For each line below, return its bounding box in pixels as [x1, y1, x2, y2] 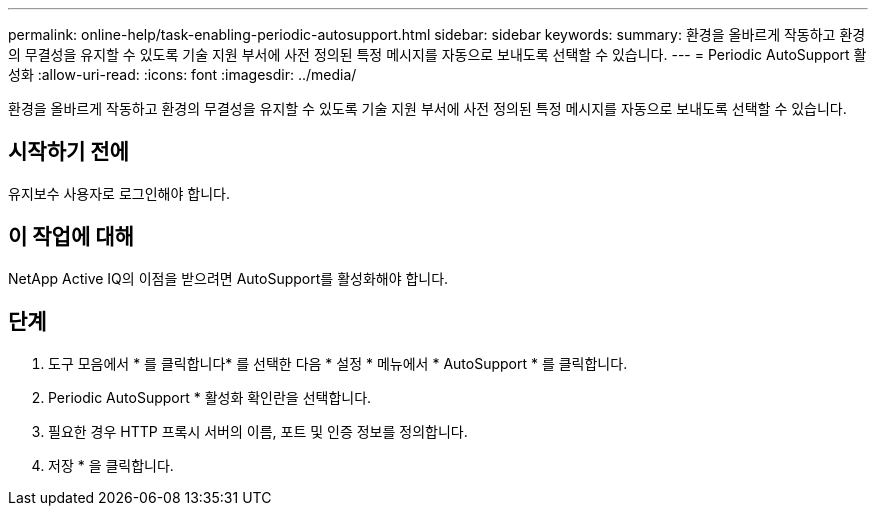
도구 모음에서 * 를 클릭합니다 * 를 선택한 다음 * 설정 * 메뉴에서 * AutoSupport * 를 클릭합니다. [48, 354, 628, 372]
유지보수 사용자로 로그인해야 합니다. [8, 184, 230, 202]
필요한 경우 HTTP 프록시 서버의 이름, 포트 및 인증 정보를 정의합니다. [48, 422, 468, 440]
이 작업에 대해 [8, 224, 134, 250]
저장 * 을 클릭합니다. [48, 456, 174, 474]
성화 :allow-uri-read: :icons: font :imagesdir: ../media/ [8, 66, 357, 83]
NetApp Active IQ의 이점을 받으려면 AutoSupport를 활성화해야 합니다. [8, 269, 449, 287]
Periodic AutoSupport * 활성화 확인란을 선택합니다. [48, 388, 372, 406]
